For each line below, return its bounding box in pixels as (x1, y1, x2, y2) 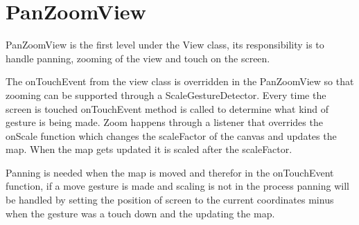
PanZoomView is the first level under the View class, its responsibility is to (6, 37, 324, 52)
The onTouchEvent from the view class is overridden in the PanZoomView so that (6, 74, 354, 89)
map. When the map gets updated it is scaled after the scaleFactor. (6, 142, 292, 156)
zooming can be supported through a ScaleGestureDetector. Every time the (6, 87, 326, 102)
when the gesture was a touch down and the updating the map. (6, 206, 275, 220)
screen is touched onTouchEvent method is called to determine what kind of (6, 101, 329, 116)
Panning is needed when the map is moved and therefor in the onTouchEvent (6, 165, 334, 179)
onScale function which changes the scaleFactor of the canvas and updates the (6, 128, 337, 143)
